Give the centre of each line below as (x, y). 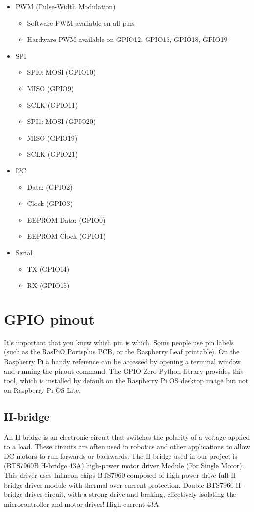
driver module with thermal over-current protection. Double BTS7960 (129, 484)
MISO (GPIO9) (51, 88)
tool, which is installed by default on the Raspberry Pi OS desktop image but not (126, 380)
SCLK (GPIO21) (53, 154)
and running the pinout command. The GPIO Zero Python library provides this (124, 371)
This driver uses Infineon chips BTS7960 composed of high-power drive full (116, 475)
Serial (24, 252)
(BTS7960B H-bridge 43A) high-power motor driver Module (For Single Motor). (124, 465)
